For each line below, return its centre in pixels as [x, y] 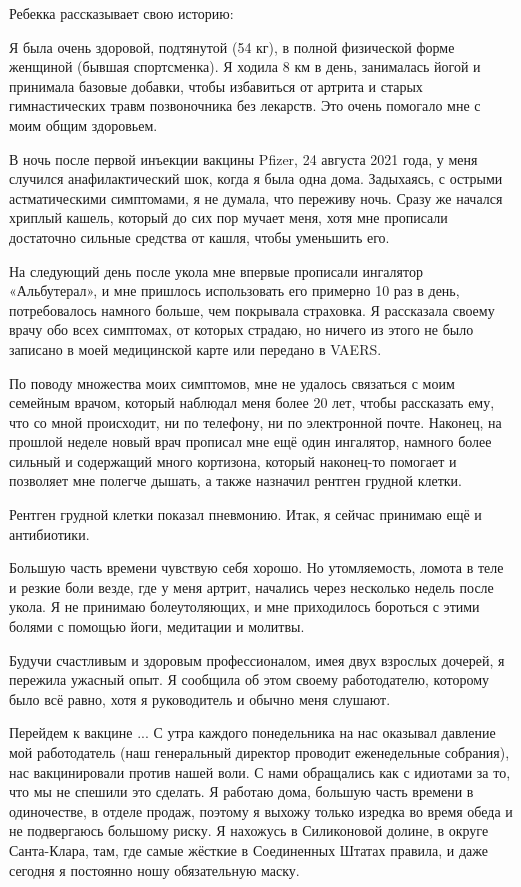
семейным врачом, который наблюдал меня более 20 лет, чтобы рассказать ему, [252, 402]
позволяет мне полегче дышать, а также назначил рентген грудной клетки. [235, 480]
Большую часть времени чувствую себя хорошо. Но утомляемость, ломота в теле [256, 567]
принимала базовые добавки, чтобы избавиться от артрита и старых [216, 85]
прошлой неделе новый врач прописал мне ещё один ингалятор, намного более [250, 441]
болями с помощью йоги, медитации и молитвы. [157, 626]
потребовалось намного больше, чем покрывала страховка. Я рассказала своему [252, 309]
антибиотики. [49, 533]
